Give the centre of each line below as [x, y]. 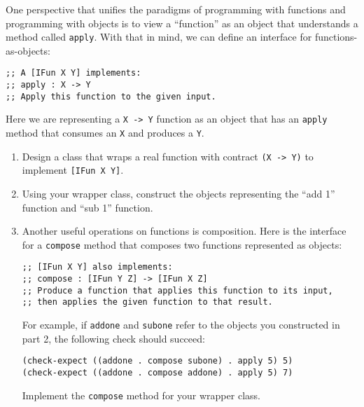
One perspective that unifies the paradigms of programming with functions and [176, 9]
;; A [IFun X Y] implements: [73, 73]
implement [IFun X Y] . [73, 170]
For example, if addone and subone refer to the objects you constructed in [181, 325]
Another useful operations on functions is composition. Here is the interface [184, 231]
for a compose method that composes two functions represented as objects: [182, 244]
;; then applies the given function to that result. [147, 302]
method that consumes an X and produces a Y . [105, 133]
